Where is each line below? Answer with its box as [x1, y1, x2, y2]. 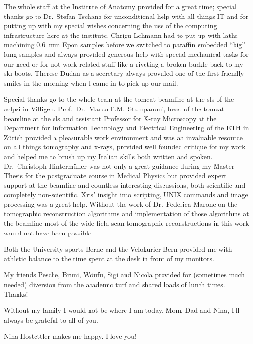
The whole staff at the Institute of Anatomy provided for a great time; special [4, 1, 236, 11]
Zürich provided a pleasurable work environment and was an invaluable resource [4, 132, 243, 142]
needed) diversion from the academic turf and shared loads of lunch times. [4, 279, 225, 290]
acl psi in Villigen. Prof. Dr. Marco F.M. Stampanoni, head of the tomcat [4, 103, 225, 113]
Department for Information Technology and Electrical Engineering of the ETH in [4, 123, 249, 133]
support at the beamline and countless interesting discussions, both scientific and [4, 180, 246, 190]
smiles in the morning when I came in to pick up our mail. [4, 77, 178, 88]
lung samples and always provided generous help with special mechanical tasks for [4, 49, 249, 59]
